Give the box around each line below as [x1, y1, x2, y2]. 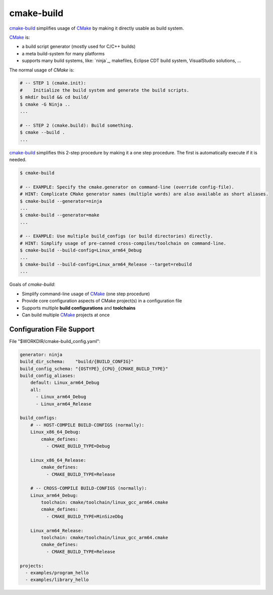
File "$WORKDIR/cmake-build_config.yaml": [9, 338, 100, 344]
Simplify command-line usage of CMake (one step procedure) [22, 291, 150, 297]
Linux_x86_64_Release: [30, 457, 86, 463]
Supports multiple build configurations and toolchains [22, 305, 135, 311]
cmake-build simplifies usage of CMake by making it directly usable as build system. [9, 25, 184, 31]
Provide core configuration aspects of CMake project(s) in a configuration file [22, 298, 182, 304]
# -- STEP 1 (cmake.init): [20, 80, 86, 86]
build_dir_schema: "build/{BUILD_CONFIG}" [20, 359, 134, 365]
